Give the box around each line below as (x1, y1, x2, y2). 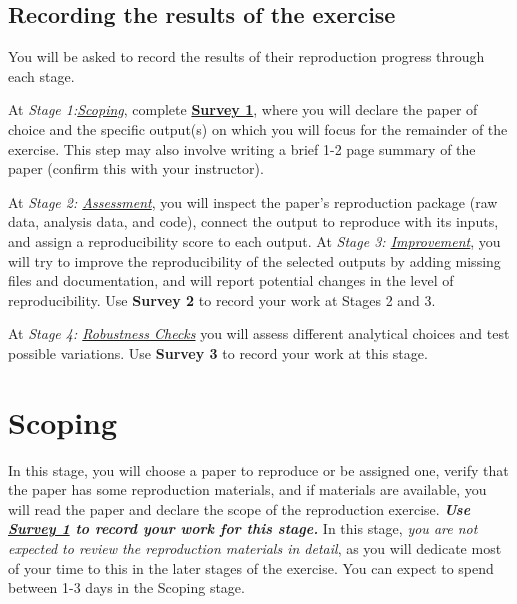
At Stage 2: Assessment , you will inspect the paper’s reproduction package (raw (8, 191, 498, 212)
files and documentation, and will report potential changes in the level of (8, 270, 454, 291)
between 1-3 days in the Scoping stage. (8, 577, 245, 598)
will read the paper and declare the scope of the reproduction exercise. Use (8, 498, 471, 519)
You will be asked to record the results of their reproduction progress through (8, 46, 485, 67)
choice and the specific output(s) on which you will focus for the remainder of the (8, 118, 508, 139)
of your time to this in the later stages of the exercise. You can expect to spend (8, 557, 494, 578)
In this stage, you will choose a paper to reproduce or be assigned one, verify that (8, 459, 509, 480)
